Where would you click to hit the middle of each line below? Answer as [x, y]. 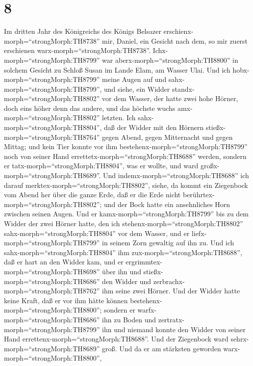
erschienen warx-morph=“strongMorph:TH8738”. [77, 50]
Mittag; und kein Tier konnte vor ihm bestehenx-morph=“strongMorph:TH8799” [126, 146]
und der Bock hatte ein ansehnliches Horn [167, 204]
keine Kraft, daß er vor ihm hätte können [66, 300]
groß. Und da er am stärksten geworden [162, 348]
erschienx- [178, 31]
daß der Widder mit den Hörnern [154, 127]
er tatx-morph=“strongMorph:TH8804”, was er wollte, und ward [101, 166]
